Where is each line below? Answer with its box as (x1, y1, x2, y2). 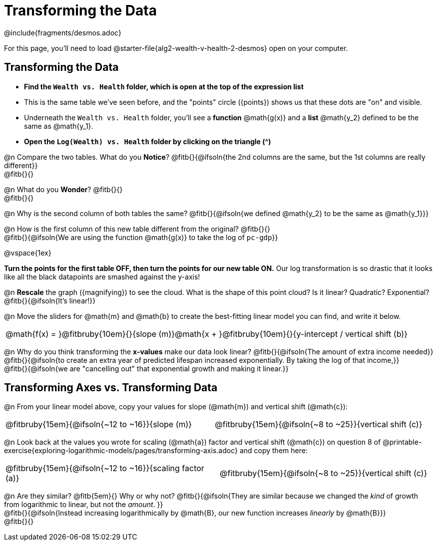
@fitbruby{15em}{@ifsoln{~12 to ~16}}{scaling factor (5, 463, 204, 474)
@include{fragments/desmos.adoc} (4, 28, 121, 37)
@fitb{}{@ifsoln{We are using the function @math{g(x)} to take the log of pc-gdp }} (4, 233, 278, 242)
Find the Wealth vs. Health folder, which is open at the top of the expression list (24, 82, 304, 91)
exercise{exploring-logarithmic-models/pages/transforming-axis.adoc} (4, 446, 238, 455)
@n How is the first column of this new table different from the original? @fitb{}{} (4, 224, 271, 233)
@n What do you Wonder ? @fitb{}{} (4, 185, 123, 194)
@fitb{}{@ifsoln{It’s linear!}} (4, 296, 96, 305)
